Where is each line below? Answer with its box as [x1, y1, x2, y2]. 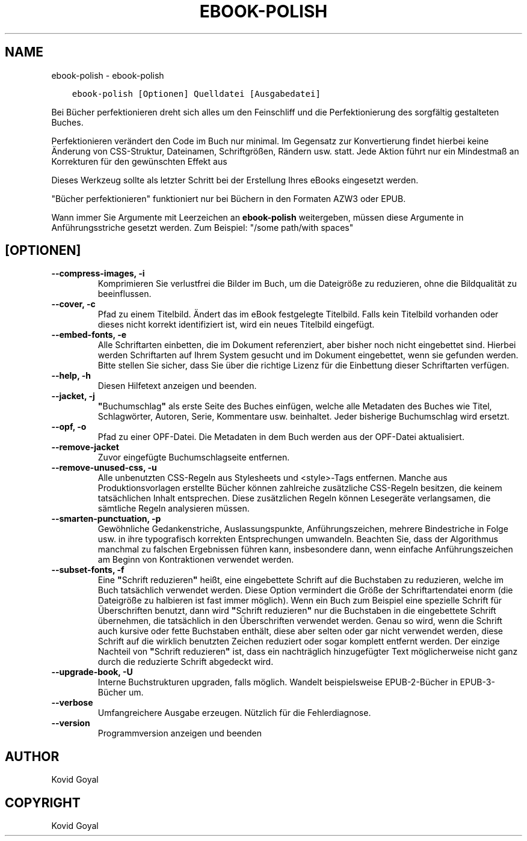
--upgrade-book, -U [51, 667, 133, 677]
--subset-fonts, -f [51, 564, 125, 575]
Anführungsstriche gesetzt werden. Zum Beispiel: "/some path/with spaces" [51, 222, 354, 233]
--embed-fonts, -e [51, 329, 127, 340]
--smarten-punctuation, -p [51, 513, 161, 524]
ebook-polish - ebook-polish [51, 70, 164, 81]
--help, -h [51, 370, 91, 381]
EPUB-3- [460, 677, 495, 688]
